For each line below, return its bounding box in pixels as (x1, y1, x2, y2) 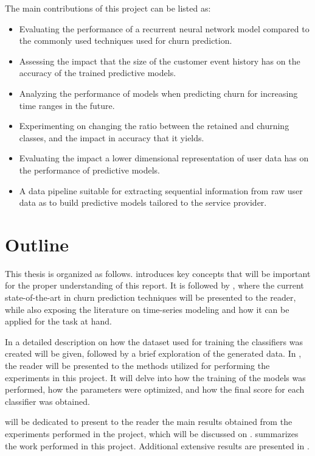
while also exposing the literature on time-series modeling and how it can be (5, 303, 289, 315)
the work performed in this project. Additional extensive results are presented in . (5, 439, 310, 452)
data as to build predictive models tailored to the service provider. (19, 196, 267, 209)
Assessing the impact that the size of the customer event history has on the (19, 54, 300, 67)
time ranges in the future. (19, 99, 115, 111)
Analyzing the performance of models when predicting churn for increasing (19, 86, 298, 99)
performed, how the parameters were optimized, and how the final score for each (5, 383, 305, 396)
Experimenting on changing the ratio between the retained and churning (19, 119, 289, 132)
